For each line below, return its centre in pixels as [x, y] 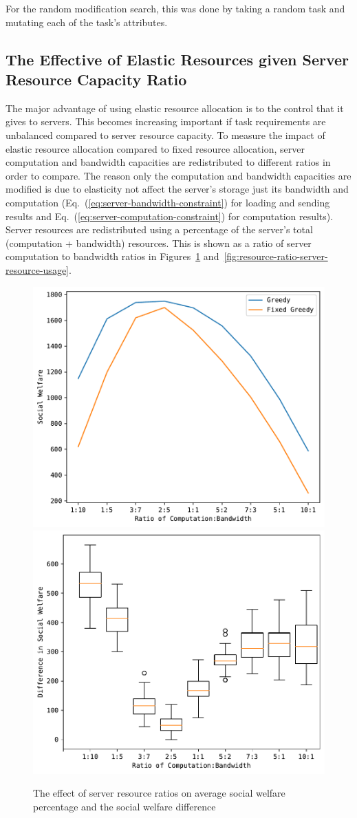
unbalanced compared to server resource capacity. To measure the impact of [165, 134]
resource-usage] [37, 269]
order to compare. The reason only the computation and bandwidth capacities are [178, 175]
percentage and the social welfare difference [125, 806]
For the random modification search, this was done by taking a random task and [175, 8]
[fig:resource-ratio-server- [276, 256]
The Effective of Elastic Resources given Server [177, 59]
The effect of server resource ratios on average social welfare [159, 793]
